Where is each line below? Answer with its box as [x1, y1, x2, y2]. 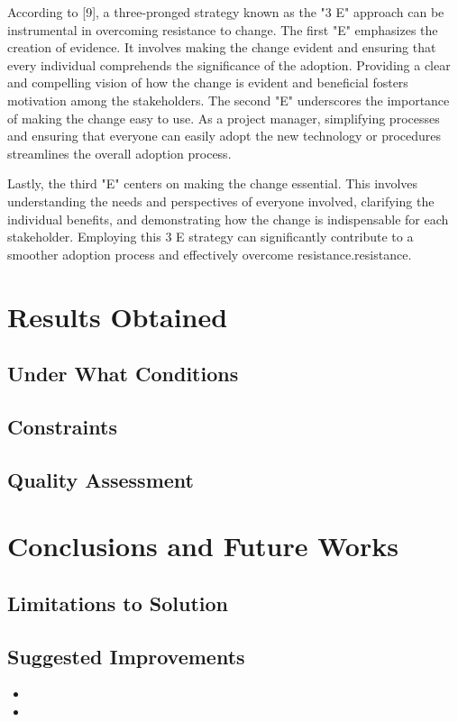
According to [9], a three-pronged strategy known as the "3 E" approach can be [7, 3, 444, 21]
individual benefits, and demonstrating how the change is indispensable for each [7, 209, 449, 228]
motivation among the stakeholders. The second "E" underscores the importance [7, 90, 450, 109]
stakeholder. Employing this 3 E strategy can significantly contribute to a [7, 227, 414, 246]
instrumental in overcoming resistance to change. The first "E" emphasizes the [7, 20, 438, 39]
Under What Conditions [7, 360, 239, 388]
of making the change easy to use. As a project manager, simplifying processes [7, 108, 440, 127]
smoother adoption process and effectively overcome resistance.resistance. [7, 244, 412, 263]
